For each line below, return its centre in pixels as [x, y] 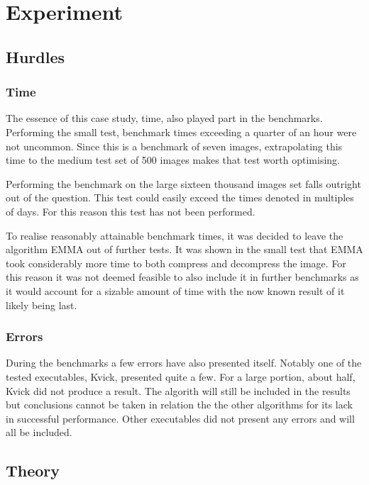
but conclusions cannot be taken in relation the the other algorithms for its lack [179, 405]
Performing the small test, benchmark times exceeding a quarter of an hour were [181, 132]
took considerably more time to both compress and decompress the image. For [176, 263]
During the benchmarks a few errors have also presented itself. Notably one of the [184, 363]
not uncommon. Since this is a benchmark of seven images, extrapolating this [174, 146]
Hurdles [35, 56]
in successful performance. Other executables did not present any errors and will [180, 418]
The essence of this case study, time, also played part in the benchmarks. [164, 118]
